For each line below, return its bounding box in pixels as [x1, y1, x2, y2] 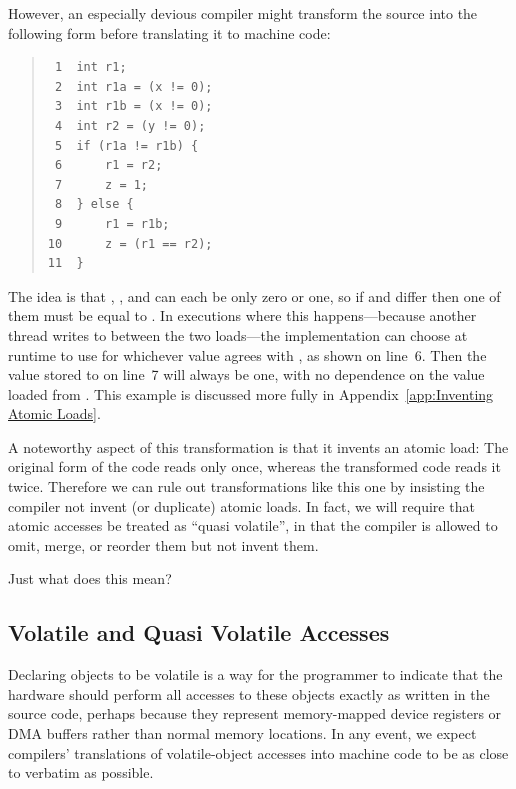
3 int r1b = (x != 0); [54, 99, 213, 114]
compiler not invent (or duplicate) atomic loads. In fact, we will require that [8, 495, 475, 516]
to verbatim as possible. [8, 762, 154, 783]
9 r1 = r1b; [54, 216, 170, 231]
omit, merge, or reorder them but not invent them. [8, 534, 319, 555]
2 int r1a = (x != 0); [54, 79, 213, 94]
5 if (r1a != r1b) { [54, 138, 199, 153]
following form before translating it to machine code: [8, 22, 331, 43]
